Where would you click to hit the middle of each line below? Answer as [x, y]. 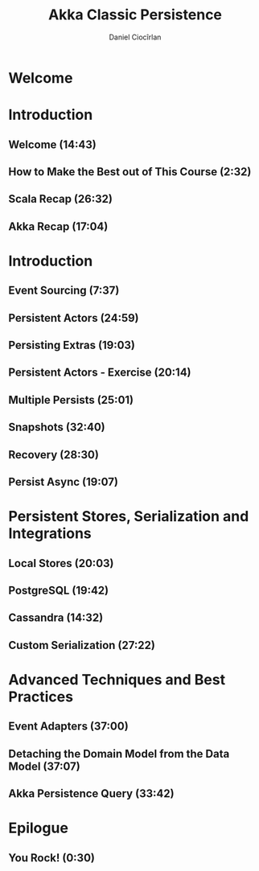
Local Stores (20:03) [61, 563]
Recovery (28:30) [53, 455]
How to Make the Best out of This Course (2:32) [130, 172]
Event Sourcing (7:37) [64, 291]
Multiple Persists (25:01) [71, 400]
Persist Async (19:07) [64, 482]
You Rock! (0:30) [51, 858]
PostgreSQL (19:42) [59, 590]
